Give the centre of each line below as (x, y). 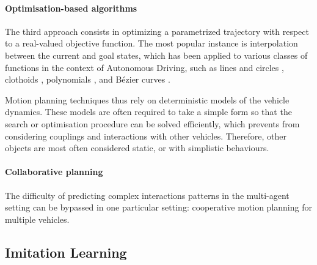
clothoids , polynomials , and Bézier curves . (88, 79)
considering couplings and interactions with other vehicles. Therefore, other (146, 136)
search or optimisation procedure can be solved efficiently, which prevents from (152, 123)
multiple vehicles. (37, 219)
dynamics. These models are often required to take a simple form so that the (148, 112)
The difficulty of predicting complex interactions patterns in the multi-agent (147, 195)
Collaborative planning (54, 172)
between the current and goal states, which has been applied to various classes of (156, 55)
